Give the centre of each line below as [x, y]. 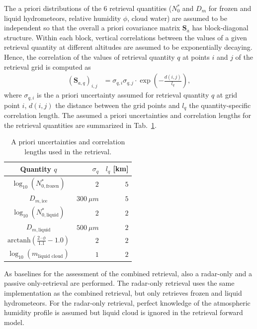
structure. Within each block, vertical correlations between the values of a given [126, 37]
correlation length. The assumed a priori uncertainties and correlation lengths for [128, 115]
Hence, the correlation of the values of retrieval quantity [89, 56]
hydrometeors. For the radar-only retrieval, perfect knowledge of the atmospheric [127, 302]
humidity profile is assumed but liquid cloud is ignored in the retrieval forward [124, 312]
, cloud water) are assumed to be [177, 18]
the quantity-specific [220, 105]
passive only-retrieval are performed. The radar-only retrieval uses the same [119, 283]
